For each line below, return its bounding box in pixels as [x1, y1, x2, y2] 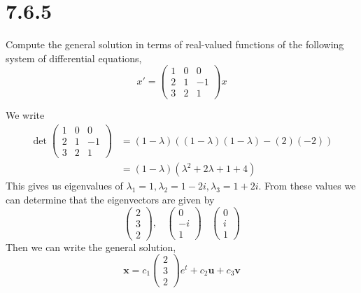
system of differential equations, [6, 50, 142, 65]
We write [6, 108, 45, 122]
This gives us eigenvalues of [6, 178, 123, 193]
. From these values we [258, 178, 356, 193]
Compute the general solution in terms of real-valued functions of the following [6, 37, 344, 52]
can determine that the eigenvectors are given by [6, 192, 215, 206]
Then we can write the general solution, [6, 239, 176, 254]
